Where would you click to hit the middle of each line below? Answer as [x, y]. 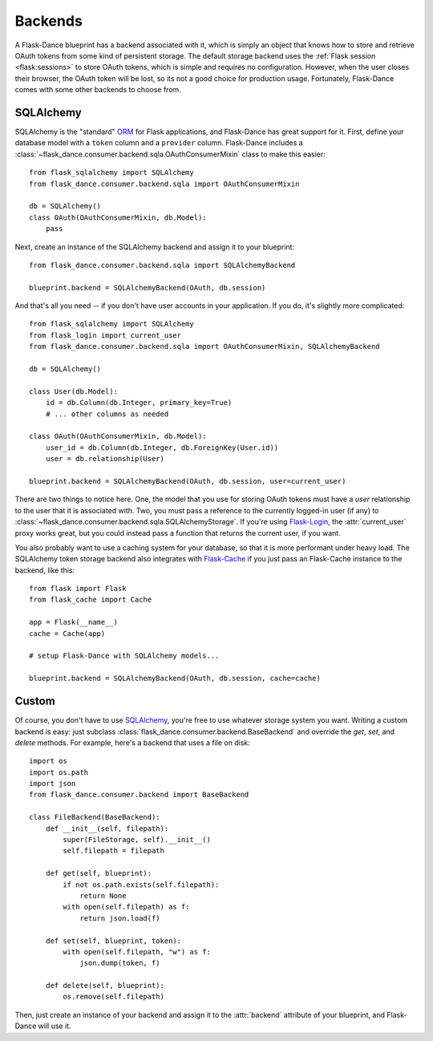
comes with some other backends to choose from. [98, 90]
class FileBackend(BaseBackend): [95, 817]
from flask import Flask [78, 589]
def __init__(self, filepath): [107, 828]
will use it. [55, 1026]
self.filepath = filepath [113, 851]
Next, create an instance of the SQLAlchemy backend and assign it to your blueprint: [155, 247]
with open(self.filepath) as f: [126, 907]
